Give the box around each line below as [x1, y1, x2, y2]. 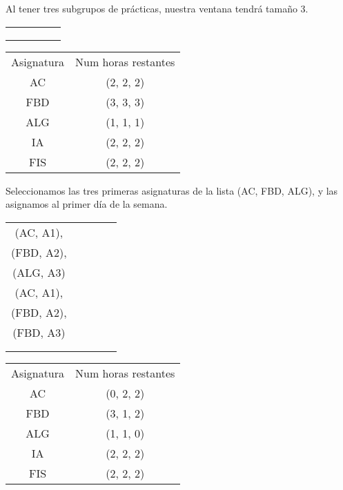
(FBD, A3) [12, 324, 66, 340]
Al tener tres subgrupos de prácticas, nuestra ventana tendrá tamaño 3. [6, 1, 308, 15]
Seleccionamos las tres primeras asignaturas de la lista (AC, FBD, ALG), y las [6, 183, 338, 197]
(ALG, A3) [12, 264, 66, 280]
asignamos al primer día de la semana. [6, 197, 168, 211]
